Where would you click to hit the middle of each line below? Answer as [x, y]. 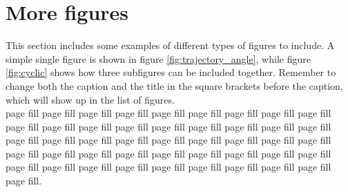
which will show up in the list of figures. [90, 99]
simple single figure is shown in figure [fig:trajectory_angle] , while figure [158, 58]
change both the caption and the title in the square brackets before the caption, [174, 85]
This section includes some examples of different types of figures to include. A [170, 45]
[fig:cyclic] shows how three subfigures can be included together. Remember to [171, 72]
